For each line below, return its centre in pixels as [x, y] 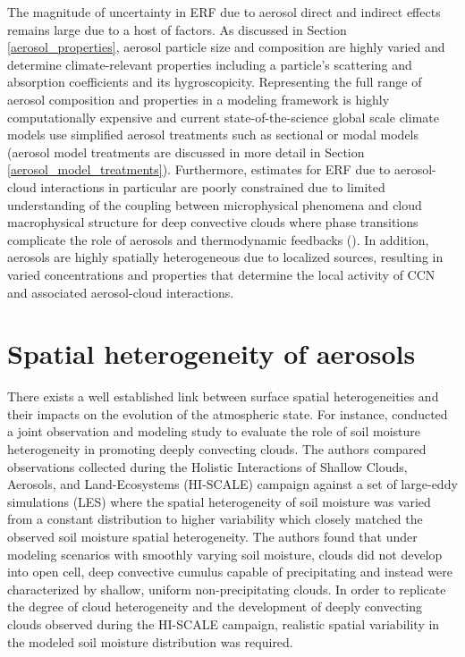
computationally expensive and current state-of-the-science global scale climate [223, 117]
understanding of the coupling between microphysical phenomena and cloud [215, 204]
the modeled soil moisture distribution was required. [150, 641]
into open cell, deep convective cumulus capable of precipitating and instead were [230, 572]
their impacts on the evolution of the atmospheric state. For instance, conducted [228, 413]
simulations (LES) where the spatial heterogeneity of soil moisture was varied [219, 501]
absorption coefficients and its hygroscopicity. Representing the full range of [215, 82]
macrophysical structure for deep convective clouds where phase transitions [213, 222]
